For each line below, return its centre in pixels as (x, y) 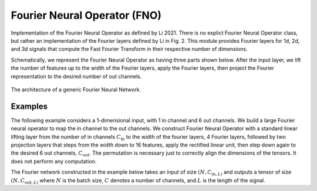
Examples (29, 106)
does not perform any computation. (54, 161)
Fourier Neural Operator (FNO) (86, 15)
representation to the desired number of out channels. (76, 76)
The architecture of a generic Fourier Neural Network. (76, 89)
